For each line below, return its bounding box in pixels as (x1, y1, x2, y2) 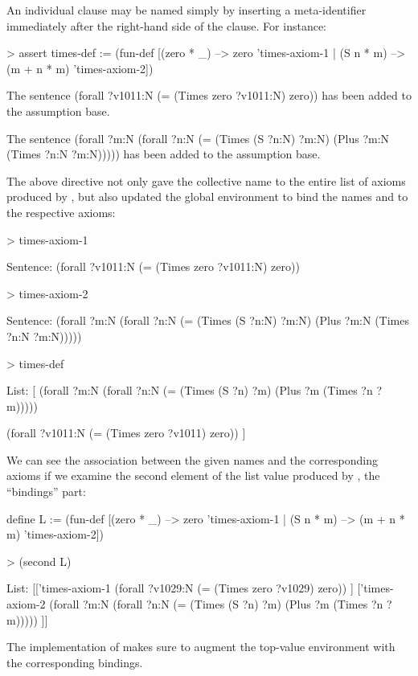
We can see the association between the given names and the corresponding (6, 451, 379, 468)
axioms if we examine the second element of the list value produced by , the (6, 467, 380, 484)
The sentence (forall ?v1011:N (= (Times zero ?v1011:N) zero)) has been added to (6, 87, 412, 104)
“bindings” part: (6, 483, 86, 500)
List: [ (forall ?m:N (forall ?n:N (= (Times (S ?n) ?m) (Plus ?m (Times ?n (6, 382, 373, 399)
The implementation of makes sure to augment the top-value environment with (6, 638, 395, 655)
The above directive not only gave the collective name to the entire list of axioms (6, 172, 406, 189)
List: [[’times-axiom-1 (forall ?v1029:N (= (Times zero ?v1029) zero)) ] (6, 580, 354, 596)
